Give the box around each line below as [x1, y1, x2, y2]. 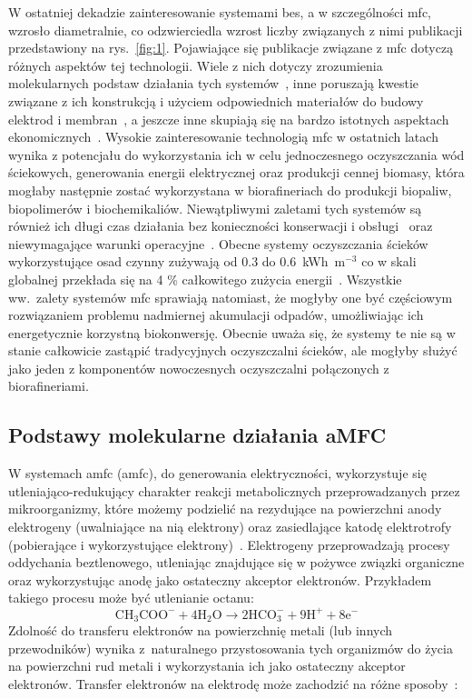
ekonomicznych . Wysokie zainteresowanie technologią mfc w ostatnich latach [8, 127, 438, 146]
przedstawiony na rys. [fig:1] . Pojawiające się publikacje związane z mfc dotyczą [8, 38, 454, 57]
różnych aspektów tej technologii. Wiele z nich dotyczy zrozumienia [8, 55, 383, 75]
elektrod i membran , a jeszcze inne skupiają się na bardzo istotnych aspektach [8, 109, 449, 128]
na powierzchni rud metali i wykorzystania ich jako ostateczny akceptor [8, 656, 406, 675]
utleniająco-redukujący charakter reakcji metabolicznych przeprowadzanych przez [8, 481, 460, 500]
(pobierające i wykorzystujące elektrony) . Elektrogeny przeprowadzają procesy [8, 534, 450, 554]
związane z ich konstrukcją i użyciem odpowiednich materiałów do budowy [8, 91, 424, 110]
